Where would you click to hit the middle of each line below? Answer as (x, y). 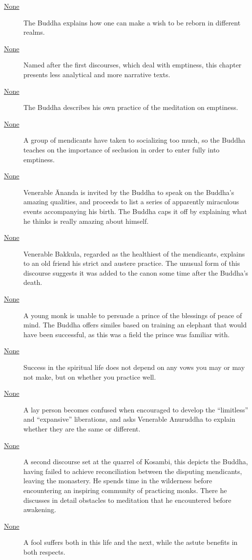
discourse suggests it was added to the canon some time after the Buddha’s (136, 272)
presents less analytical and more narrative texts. (97, 74)
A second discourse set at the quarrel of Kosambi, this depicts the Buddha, (136, 462)
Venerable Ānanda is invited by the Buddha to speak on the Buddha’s (129, 192)
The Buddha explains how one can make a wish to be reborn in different (132, 22)
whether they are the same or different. (82, 429)
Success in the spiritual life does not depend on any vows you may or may (134, 367)
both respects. (44, 551)
